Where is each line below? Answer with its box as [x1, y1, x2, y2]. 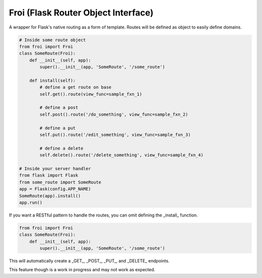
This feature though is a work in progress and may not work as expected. [9, 267, 155, 273]
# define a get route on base [39, 85, 112, 90]
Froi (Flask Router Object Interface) [9, 7, 154, 18]
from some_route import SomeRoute [19, 179, 101, 185]
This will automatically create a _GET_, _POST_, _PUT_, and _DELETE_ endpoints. [9, 258, 170, 264]
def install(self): [29, 77, 76, 83]
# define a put [39, 125, 76, 131]
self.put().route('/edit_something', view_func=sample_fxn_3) [39, 132, 191, 138]
